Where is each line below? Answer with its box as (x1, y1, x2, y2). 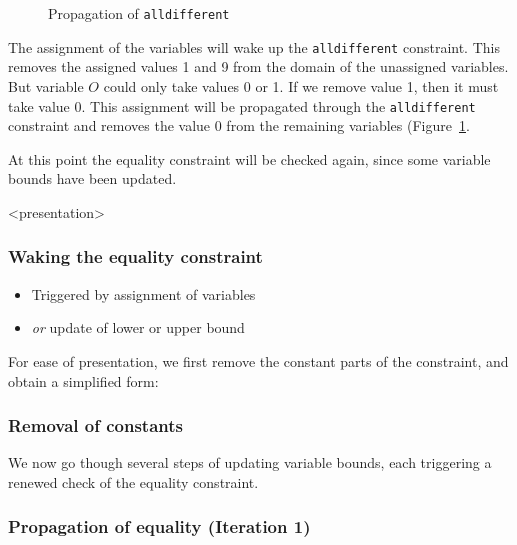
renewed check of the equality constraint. (8, 471, 259, 492)
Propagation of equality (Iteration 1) (8, 514, 311, 539)
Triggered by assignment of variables (31, 283, 256, 304)
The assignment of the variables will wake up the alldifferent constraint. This (8, 36, 500, 57)
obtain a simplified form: (8, 370, 159, 391)
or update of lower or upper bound (31, 317, 245, 338)
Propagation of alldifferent (48, 3, 230, 23)
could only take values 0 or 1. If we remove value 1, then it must (103, 75, 499, 96)
